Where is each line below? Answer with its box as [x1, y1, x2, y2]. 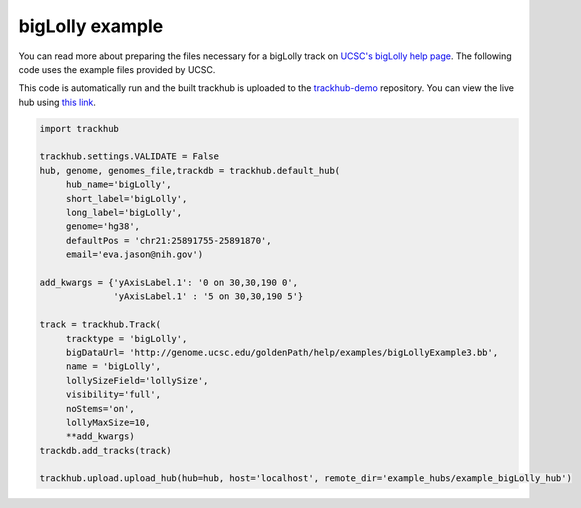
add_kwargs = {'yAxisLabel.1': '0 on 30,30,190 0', [39, 277, 299, 288]
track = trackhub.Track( [39, 319, 162, 330]
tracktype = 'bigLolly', [65, 333, 188, 344]
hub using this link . [18, 96, 97, 108]
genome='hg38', [65, 221, 140, 232]
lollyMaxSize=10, [65, 416, 151, 428]
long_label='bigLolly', [65, 207, 183, 219]
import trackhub [39, 123, 120, 134]
